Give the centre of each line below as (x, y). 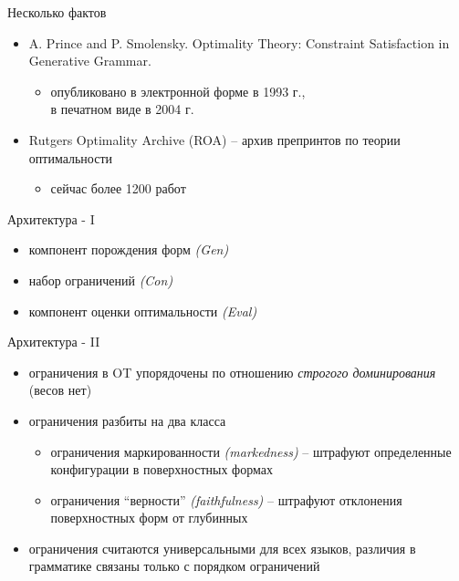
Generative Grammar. (90, 61)
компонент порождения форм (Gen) (129, 249)
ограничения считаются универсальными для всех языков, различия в (222, 548)
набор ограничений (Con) (101, 280)
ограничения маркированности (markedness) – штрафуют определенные (251, 451)
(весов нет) (60, 390)
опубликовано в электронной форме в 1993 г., (178, 91)
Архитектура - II (54, 342)
